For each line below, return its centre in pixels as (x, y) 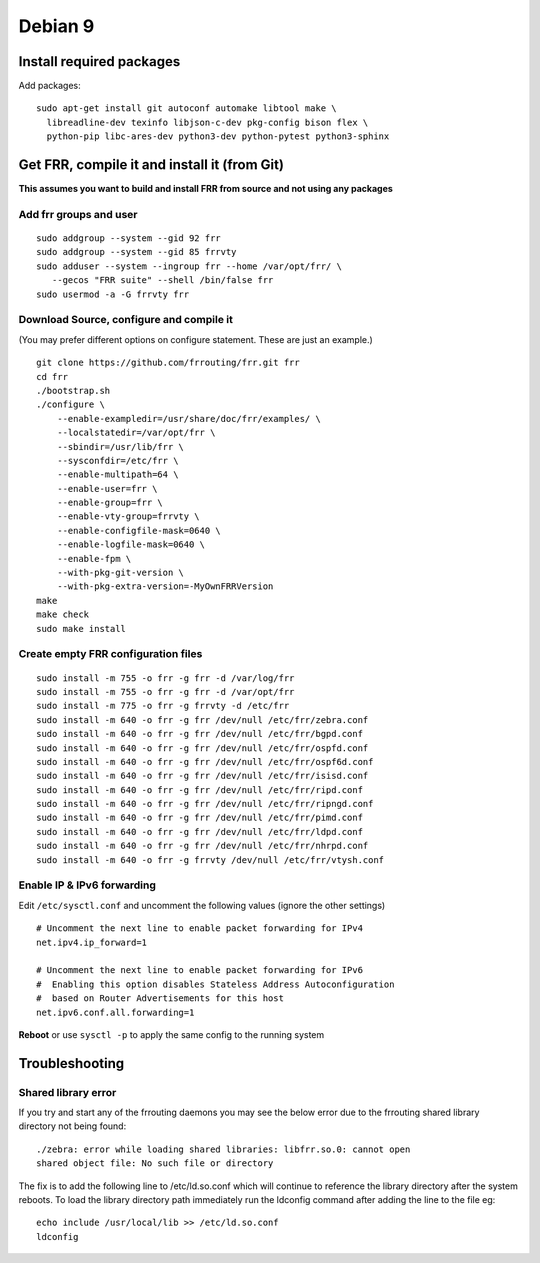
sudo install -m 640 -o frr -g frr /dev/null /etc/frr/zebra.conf (202, 719)
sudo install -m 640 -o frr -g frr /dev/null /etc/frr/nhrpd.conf (202, 846)
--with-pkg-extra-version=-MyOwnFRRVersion (165, 586)
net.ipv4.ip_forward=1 (92, 942)
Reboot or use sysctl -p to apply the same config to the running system (171, 1034)
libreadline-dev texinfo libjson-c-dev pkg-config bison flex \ (207, 122)
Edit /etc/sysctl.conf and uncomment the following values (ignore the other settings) (202, 905)
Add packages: (50, 86)
